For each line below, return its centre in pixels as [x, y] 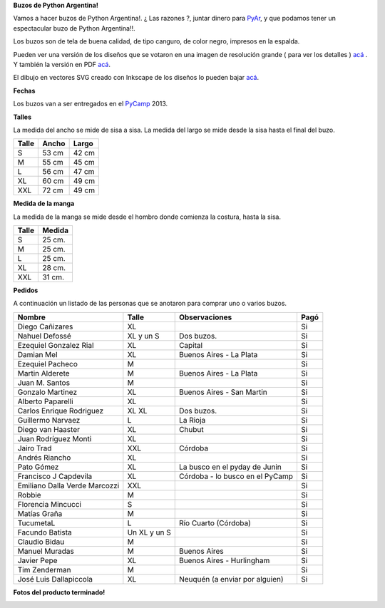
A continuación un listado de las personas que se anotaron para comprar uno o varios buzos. [150, 304]
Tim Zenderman [44, 570]
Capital [191, 345]
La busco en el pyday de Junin [230, 467]
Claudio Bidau [41, 542]
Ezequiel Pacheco [47, 364]
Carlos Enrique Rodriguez [61, 411]
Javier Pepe [37, 560]
